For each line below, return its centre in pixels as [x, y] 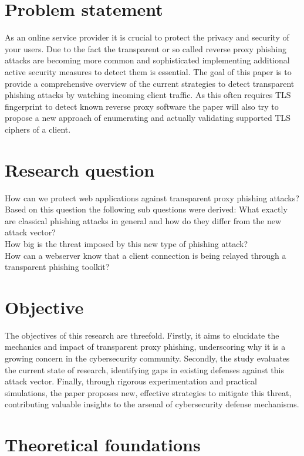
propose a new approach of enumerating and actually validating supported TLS [148, 118]
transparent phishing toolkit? [57, 267]
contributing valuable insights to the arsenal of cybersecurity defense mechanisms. [152, 404]
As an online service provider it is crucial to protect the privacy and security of [147, 37]
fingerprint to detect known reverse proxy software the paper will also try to [142, 106]
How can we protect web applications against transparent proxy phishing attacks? [152, 197]
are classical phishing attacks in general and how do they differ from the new [143, 220]
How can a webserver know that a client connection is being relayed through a [146, 255]
